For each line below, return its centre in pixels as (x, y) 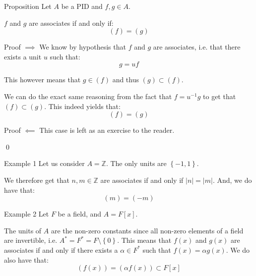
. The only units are (136, 163)
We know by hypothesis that (83, 47)
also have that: (26, 259)
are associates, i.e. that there (197, 47)
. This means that (144, 240)
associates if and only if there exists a (61, 249)
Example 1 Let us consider (44, 163)
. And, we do (232, 180)
